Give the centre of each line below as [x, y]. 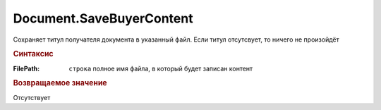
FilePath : [26, 68]
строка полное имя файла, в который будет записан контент [161, 68]
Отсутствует [32, 97]
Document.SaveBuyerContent [103, 18]
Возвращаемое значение [60, 83]
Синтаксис [33, 54]
